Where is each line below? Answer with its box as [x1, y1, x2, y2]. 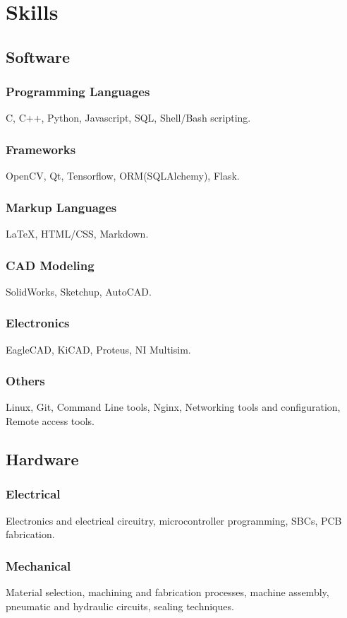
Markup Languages [6, 198, 117, 216]
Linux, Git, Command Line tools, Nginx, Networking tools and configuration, [6, 400, 341, 414]
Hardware [6, 448, 79, 470]
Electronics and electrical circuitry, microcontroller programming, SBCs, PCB [6, 513, 342, 527]
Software [6, 45, 71, 67]
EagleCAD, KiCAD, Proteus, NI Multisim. [6, 342, 191, 356]
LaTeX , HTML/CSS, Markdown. [6, 226, 149, 240]
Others [6, 372, 45, 390]
